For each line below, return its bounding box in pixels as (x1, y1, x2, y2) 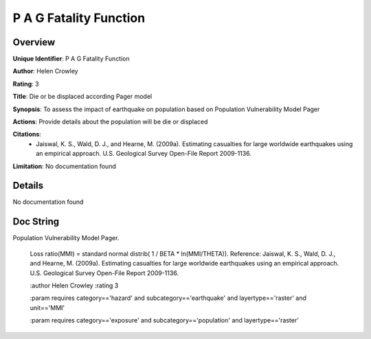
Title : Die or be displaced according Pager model (12, 93, 153, 101)
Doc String (12, 216, 60, 228)
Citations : (12, 130, 41, 139)
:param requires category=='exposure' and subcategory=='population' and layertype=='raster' (30, 316, 299, 325)
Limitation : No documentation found (12, 162, 116, 170)
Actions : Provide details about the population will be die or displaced (12, 117, 208, 126)
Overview (12, 36, 56, 48)
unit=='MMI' (30, 303, 65, 312)
